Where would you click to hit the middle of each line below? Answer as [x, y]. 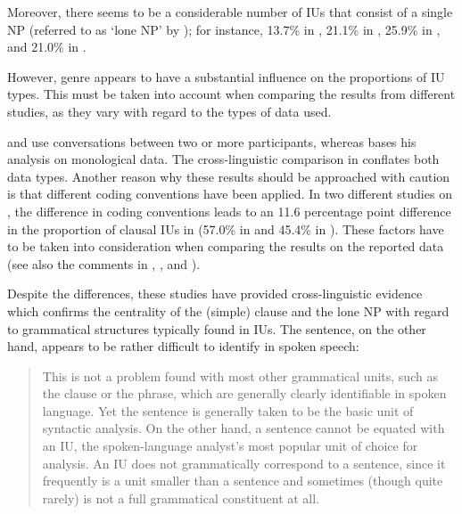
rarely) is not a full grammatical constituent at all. [181, 498]
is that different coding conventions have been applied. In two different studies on [230, 194]
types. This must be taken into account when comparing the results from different [231, 94]
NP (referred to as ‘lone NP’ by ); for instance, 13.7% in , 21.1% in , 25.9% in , [224, 29]
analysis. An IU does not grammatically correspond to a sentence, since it [244, 463]
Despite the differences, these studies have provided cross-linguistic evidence [215, 294]
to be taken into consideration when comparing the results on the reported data [226, 246]
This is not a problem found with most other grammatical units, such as [240, 375]
